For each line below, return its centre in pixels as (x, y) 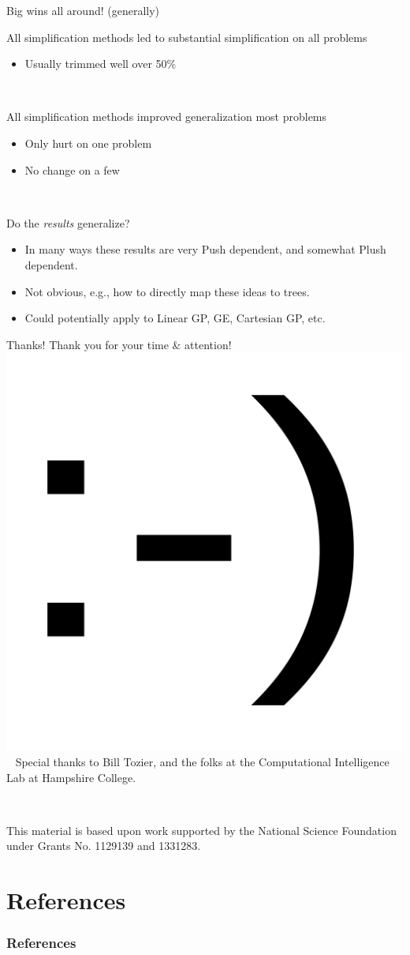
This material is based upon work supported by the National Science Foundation (201, 830)
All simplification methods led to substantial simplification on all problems (187, 37)
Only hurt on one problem (88, 143)
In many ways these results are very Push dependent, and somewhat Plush (205, 249)
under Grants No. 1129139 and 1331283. (104, 846)
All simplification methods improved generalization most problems (167, 117)
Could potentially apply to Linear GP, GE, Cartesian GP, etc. (175, 318)
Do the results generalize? (68, 222)
